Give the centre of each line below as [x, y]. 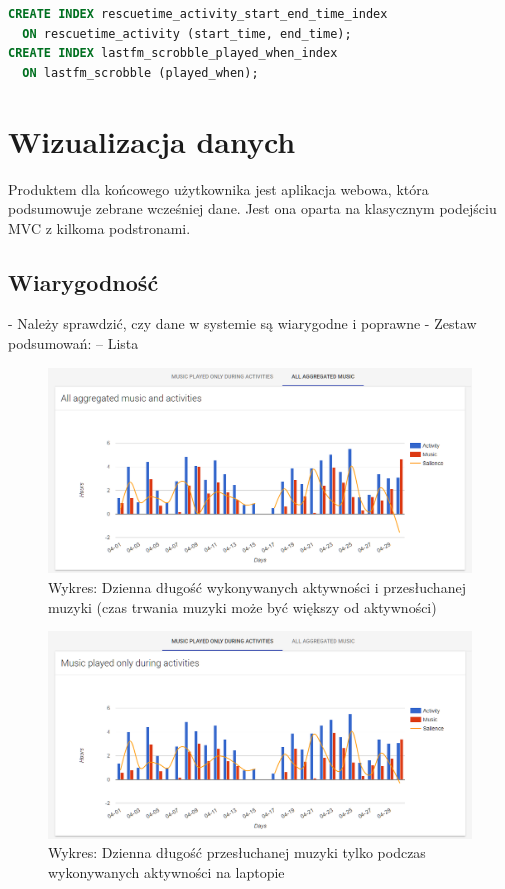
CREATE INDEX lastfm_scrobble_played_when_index [173, 53]
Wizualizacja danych [152, 140]
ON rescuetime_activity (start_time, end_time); [187, 33]
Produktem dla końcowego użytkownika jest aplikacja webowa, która [218, 188]
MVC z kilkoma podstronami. [99, 227]
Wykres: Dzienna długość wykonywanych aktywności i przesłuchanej [257, 587]
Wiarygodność [83, 281]
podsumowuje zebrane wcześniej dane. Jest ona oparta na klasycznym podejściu [252, 208]
